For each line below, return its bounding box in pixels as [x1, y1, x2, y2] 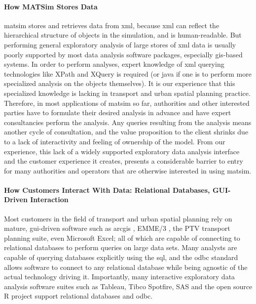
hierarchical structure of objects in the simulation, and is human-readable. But [4, 30, 242, 40]
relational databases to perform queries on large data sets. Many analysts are [4, 242, 237, 253]
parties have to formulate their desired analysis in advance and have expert [4, 107, 231, 118]
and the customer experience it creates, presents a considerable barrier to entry [4, 156, 243, 166]
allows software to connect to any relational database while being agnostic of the [4, 261, 248, 272]
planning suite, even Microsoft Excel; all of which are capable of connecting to [4, 232, 240, 243]
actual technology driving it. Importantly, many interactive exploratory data [4, 271, 235, 282]
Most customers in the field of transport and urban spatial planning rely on [4, 213, 232, 223]
